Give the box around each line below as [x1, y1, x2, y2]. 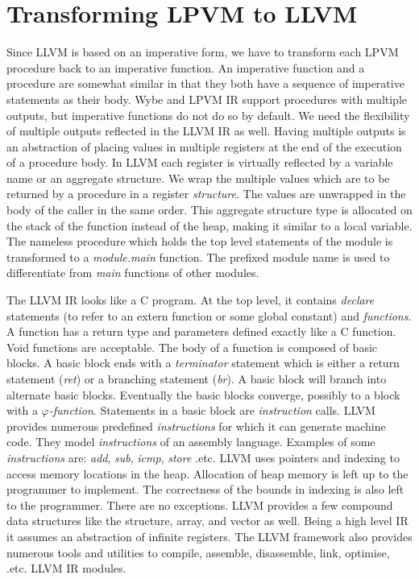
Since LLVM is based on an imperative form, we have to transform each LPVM [6, 43, 399, 60]
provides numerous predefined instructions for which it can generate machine [6, 417, 386, 434]
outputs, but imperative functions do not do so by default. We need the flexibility [6, 106, 410, 123]
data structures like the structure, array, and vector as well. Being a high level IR [6, 512, 409, 529]
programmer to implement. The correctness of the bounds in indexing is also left [6, 481, 404, 498]
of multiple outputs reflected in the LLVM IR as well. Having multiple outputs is [6, 122, 406, 139]
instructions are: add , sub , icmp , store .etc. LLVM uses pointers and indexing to [6, 449, 400, 465]
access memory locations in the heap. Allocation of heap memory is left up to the [6, 465, 409, 482]
